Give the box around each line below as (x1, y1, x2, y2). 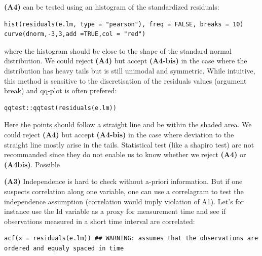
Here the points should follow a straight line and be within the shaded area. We (4, 119, 252, 130)
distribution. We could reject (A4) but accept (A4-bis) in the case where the (4, 55, 247, 66)
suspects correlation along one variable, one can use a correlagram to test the (4, 186, 244, 196)
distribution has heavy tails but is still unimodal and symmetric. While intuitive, (4, 65, 255, 76)
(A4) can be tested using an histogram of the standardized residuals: (4, 2, 219, 12)
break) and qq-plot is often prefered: (4, 85, 117, 96)
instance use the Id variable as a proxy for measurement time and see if (4, 206, 226, 216)
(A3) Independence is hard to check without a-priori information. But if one (4, 176, 243, 187)
